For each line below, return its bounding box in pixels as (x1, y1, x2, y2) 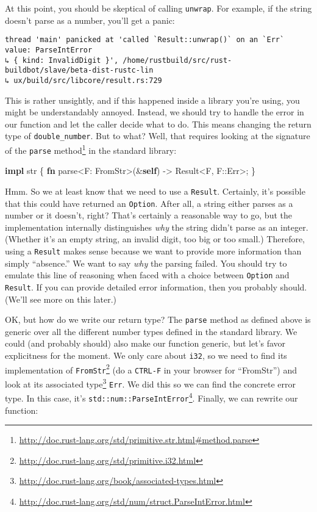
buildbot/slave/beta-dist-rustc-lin (5, 66, 154, 75)
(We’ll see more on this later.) (5, 292, 116, 305)
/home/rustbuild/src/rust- (123, 56, 232, 65)
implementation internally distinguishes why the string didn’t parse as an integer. (5, 220, 308, 233)
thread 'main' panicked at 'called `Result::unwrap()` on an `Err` (5, 35, 285, 45)
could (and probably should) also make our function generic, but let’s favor (5, 337, 286, 350)
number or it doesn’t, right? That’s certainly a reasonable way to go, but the (5, 209, 292, 222)
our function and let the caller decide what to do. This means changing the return (5, 117, 312, 130)
